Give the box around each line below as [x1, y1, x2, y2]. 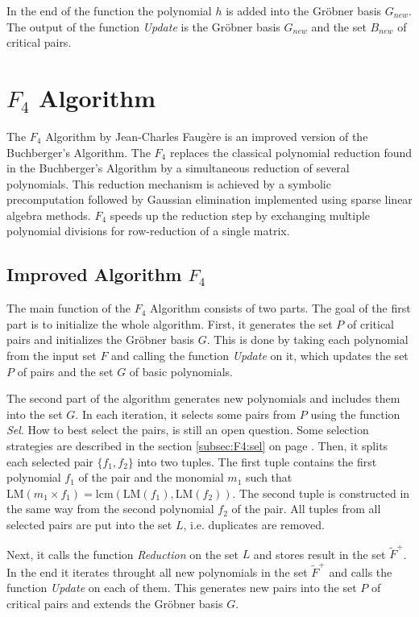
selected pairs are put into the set [6, 516, 172, 532]
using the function [310, 405, 400, 422]
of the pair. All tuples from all [231, 500, 381, 517]
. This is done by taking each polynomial [206, 331, 409, 348]
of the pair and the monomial [78, 469, 224, 486]
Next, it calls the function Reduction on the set [6, 545, 239, 562]
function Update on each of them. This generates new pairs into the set [6, 579, 357, 596]
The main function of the [6, 300, 131, 317]
